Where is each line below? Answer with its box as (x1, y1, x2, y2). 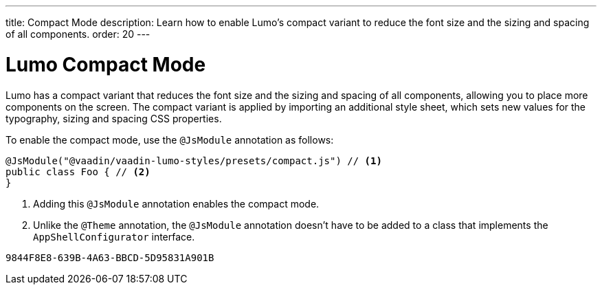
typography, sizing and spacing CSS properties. (5, 112, 222, 124)
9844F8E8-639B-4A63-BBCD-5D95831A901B (5, 252, 214, 263)
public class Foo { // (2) (5, 166, 150, 177)
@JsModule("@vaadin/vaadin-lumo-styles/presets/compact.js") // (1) (5, 155, 382, 166)
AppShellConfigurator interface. (33, 230, 195, 243)
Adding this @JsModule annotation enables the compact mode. (33, 197, 320, 210)
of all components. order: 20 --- (5, 28, 150, 40)
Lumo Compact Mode (5, 52, 206, 76)
